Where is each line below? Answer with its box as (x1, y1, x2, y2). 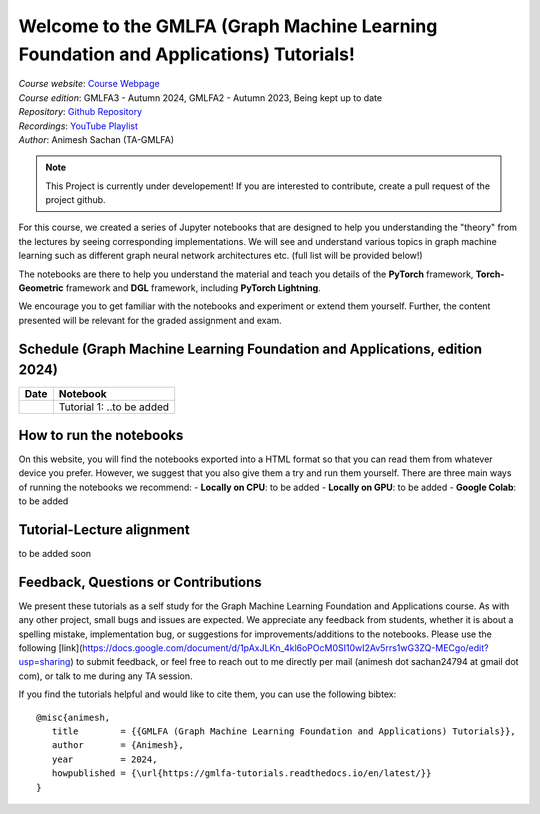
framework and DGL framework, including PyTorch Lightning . (65, 282, 322, 294)
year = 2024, (51, 753, 158, 765)
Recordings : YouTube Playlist (18, 120, 139, 132)
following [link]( (18, 641, 83, 654)
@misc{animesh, (36, 711, 111, 723)
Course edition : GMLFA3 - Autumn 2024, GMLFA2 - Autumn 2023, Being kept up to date (18, 91, 383, 104)
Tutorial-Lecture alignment (18, 521, 190, 538)
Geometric (18, 282, 64, 294)
